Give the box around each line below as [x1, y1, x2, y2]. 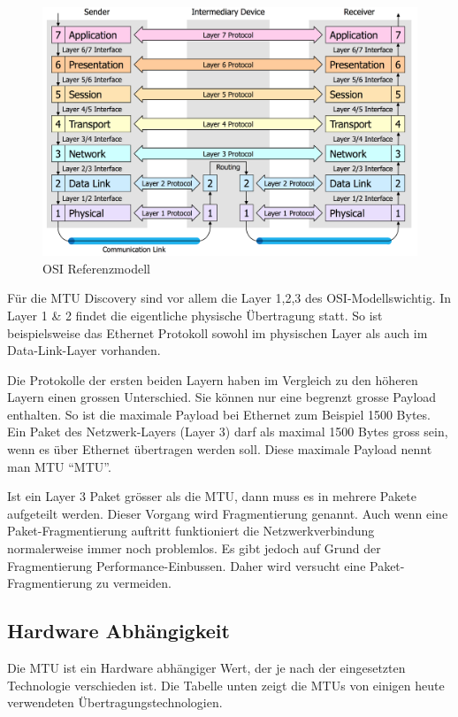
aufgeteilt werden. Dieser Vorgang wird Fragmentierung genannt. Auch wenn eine [7, 504, 448, 522]
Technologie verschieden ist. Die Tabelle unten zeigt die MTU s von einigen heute [7, 675, 445, 694]
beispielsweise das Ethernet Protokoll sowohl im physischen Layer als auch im [7, 323, 428, 342]
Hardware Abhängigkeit [7, 617, 230, 644]
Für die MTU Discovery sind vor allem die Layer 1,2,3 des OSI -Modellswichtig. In [7, 289, 452, 307]
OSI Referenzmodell [42, 258, 150, 277]
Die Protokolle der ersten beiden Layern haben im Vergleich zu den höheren [7, 370, 418, 389]
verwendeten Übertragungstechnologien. [7, 693, 223, 712]
